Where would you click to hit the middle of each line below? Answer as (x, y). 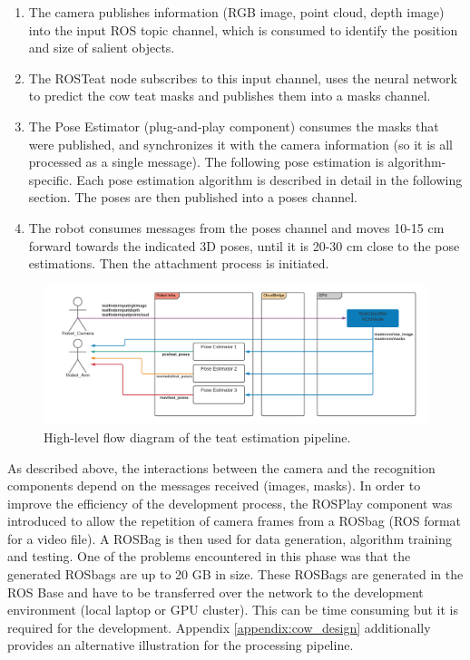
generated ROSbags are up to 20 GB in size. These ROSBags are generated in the (235, 574)
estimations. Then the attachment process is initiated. (179, 263)
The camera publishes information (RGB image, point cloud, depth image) (236, 12)
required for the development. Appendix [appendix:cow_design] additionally (219, 627)
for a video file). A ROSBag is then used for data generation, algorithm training (230, 538)
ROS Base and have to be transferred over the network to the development (215, 592)
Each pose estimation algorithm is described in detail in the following (269, 179)
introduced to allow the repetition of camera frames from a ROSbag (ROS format (235, 521)
